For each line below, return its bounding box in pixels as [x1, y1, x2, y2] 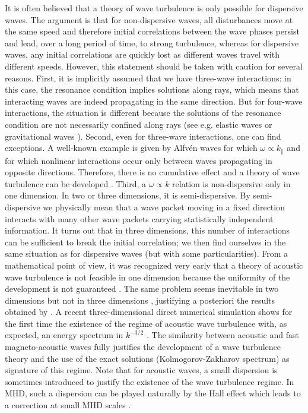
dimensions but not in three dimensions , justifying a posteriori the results [5, 294, 275, 306]
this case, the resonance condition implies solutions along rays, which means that [5, 83, 299, 96]
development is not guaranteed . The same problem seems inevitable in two [5, 282, 279, 295]
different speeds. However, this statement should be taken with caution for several [5, 59, 303, 72]
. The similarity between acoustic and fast [147, 329, 299, 341]
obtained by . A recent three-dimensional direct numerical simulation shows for [5, 305, 293, 318]
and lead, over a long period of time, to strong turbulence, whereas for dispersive [5, 36, 299, 49]
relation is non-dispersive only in [172, 177, 291, 190]
